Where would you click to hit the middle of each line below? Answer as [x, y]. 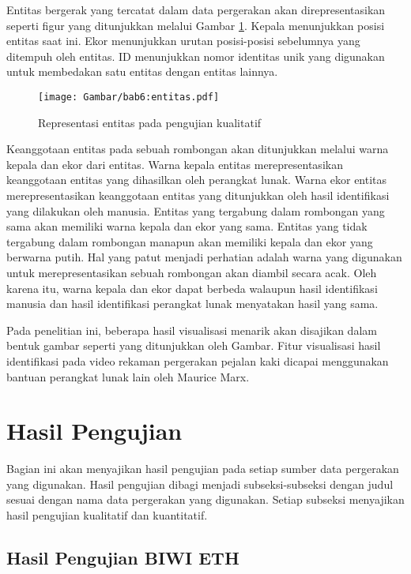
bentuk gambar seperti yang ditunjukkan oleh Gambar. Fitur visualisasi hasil [194, 345]
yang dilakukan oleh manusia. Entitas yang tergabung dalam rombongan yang [196, 210]
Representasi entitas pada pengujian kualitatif [150, 122]
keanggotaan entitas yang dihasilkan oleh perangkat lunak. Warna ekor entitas [197, 180]
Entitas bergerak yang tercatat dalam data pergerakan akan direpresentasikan [196, 9]
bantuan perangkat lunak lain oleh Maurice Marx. [128, 376]
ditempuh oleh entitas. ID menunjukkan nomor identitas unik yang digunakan [196, 56]
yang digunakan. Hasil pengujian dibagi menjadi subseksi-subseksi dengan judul [200, 484]
